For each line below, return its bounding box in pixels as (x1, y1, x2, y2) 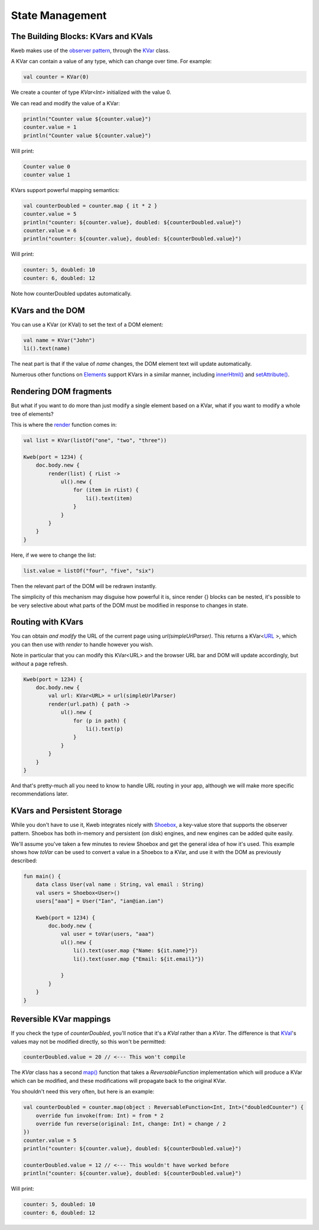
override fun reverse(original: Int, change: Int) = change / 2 (35, 1121, 226, 1127)
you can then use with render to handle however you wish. (11, 641, 154, 648)
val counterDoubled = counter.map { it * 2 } (23, 202, 158, 209)
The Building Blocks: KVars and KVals (11, 31, 153, 41)
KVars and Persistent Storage (11, 806, 122, 816)
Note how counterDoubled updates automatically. (11, 290, 132, 297)
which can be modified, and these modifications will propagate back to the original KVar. (11, 1077, 227, 1084)
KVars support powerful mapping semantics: (11, 186, 120, 193)
